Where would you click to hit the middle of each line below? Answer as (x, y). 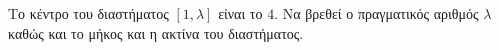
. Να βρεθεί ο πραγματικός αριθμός (376, 13)
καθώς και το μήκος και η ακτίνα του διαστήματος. (156, 32)
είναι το (240, 13)
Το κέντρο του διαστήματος (88, 13)
